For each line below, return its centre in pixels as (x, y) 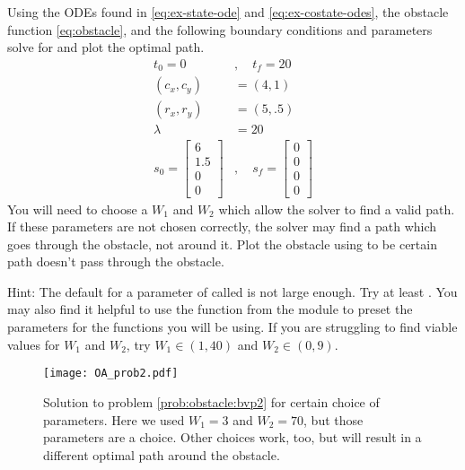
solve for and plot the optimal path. (106, 47)
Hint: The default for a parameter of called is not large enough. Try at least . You (232, 291)
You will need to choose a (78, 209)
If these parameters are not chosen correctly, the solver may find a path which (222, 226)
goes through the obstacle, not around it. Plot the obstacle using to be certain (222, 244)
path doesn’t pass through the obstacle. (116, 261)
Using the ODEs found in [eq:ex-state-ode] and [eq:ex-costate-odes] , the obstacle (228, 12)
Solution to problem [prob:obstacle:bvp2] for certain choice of (211, 401)
